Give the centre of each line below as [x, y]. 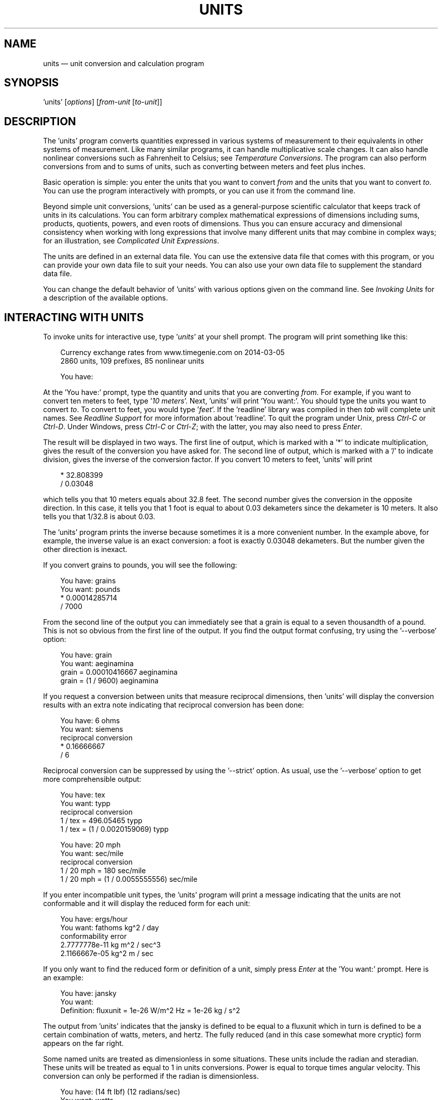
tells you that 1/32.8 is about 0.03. [99, 517]
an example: [63, 978]
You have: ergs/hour [94, 919]
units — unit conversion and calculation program [124, 63]
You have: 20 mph [90, 845]
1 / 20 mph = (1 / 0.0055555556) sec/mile [129, 879]
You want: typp [85, 804]
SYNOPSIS [32, 83]
